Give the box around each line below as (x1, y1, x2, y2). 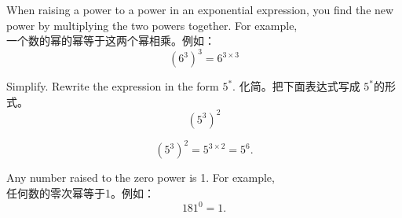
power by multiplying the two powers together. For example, (6, 17, 298, 33)
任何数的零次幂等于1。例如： (6, 185, 155, 201)
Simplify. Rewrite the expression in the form (6, 78, 219, 94)
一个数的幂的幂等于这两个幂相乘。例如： (6, 32, 215, 49)
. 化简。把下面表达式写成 (232, 78, 360, 94)
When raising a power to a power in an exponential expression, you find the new (6, 2, 394, 17)
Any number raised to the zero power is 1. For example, (6, 169, 275, 186)
